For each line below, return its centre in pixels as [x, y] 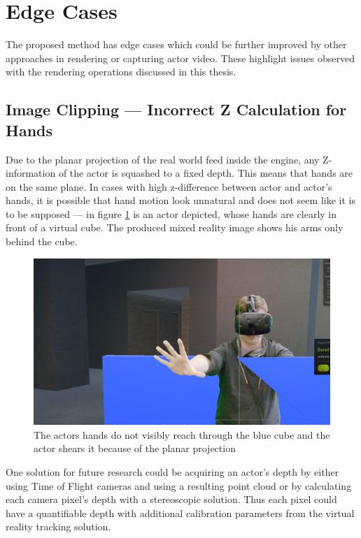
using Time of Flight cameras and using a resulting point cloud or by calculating [179, 485]
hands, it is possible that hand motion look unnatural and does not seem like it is [180, 200]
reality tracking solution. [58, 526]
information [31, 173]
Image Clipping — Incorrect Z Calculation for [176, 109]
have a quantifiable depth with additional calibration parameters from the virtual [180, 512]
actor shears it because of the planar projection [135, 448]
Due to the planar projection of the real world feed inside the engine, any [163, 159]
